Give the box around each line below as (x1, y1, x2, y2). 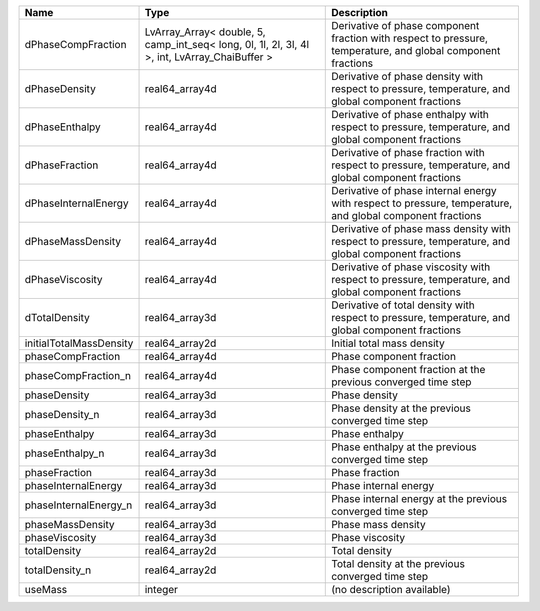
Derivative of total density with (331, 298, 475, 312)
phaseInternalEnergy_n (24, 498, 133, 512)
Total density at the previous (331, 557, 465, 570)
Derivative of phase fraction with (331, 146, 485, 159)
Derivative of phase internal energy (331, 184, 497, 197)
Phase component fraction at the (331, 363, 486, 376)
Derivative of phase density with (331, 70, 484, 83)
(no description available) (331, 583, 451, 596)
